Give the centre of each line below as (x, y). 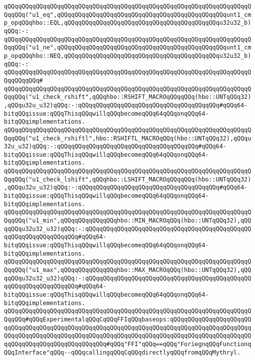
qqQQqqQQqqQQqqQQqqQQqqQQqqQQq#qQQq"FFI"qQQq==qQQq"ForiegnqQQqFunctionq (128, 344)
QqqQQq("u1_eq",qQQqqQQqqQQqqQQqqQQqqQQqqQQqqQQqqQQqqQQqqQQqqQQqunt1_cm (128, 15)
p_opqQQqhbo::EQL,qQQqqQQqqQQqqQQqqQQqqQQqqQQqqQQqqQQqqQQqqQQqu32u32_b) (128, 23)
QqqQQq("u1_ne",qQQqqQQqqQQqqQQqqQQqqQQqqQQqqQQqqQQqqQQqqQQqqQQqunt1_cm (128, 48)
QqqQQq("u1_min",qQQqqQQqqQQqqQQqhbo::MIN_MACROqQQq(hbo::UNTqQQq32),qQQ (128, 221)
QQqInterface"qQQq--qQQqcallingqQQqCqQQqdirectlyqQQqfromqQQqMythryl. (122, 352)
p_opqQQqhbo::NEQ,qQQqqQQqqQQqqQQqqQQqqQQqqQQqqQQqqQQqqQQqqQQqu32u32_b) (128, 56)
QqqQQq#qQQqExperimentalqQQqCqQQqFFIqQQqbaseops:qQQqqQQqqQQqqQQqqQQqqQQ (128, 319)
